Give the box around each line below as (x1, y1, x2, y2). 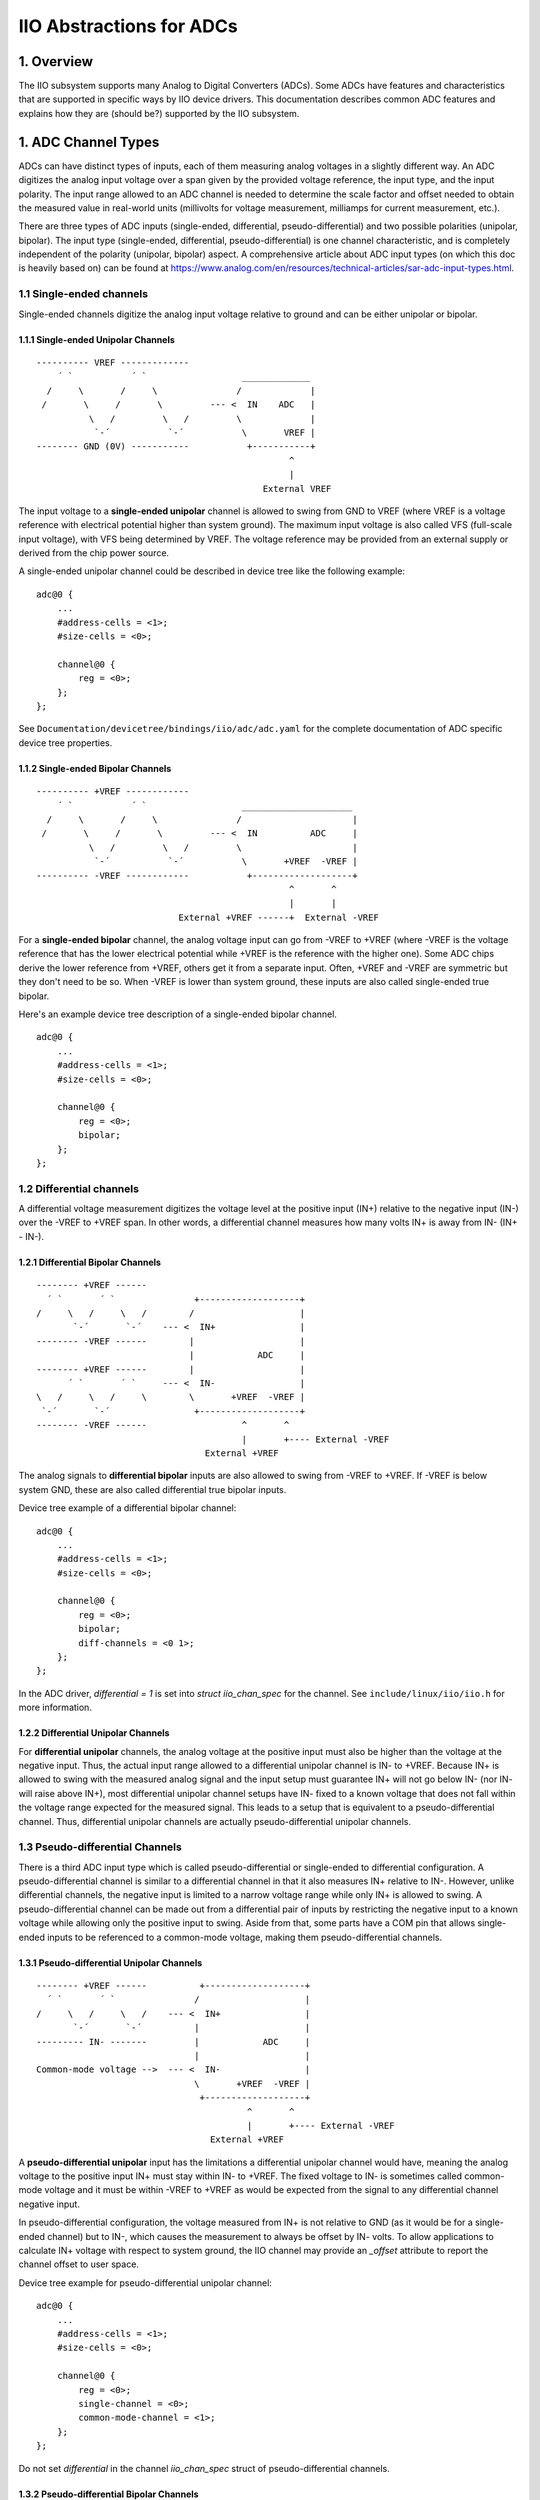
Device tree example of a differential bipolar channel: (18, 1502, 237, 1514)
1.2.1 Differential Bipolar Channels (18, 1256, 162, 1268)
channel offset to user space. (18, 2258, 140, 2270)
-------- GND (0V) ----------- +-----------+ (36, 441, 316, 452)
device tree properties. (18, 736, 113, 749)
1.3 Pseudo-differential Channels (18, 1840, 182, 1854)
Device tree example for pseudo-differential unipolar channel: (18, 2276, 272, 2289)
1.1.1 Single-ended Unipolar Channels (18, 333, 175, 345)
